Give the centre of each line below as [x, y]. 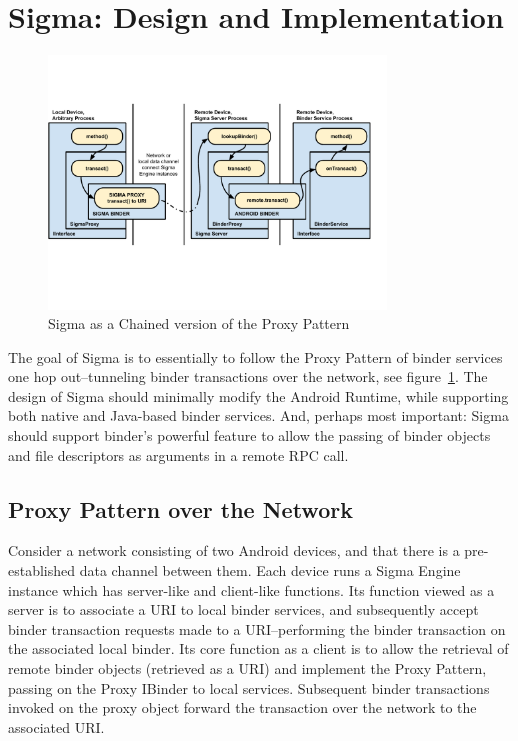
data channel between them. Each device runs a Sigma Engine [270, 570]
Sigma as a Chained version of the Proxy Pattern [199, 323]
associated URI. [56, 726]
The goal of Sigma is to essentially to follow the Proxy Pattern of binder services [255, 356]
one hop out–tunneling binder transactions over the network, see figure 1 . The [248, 376]
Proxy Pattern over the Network [180, 508]
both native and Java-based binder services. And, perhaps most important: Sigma [258, 415]
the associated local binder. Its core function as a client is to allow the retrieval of [258, 648]
